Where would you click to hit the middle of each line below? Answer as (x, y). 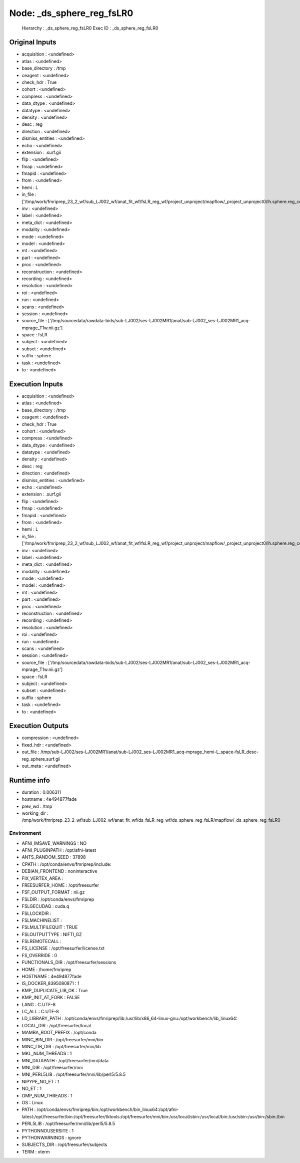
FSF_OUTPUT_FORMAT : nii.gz (53, 892)
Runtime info (29, 780)
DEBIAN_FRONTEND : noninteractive (59, 871)
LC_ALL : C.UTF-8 (40, 1011)
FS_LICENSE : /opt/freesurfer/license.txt (63, 948)
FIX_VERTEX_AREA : (42, 878)
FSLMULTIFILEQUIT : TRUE (50, 927)
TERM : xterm (36, 1151)
